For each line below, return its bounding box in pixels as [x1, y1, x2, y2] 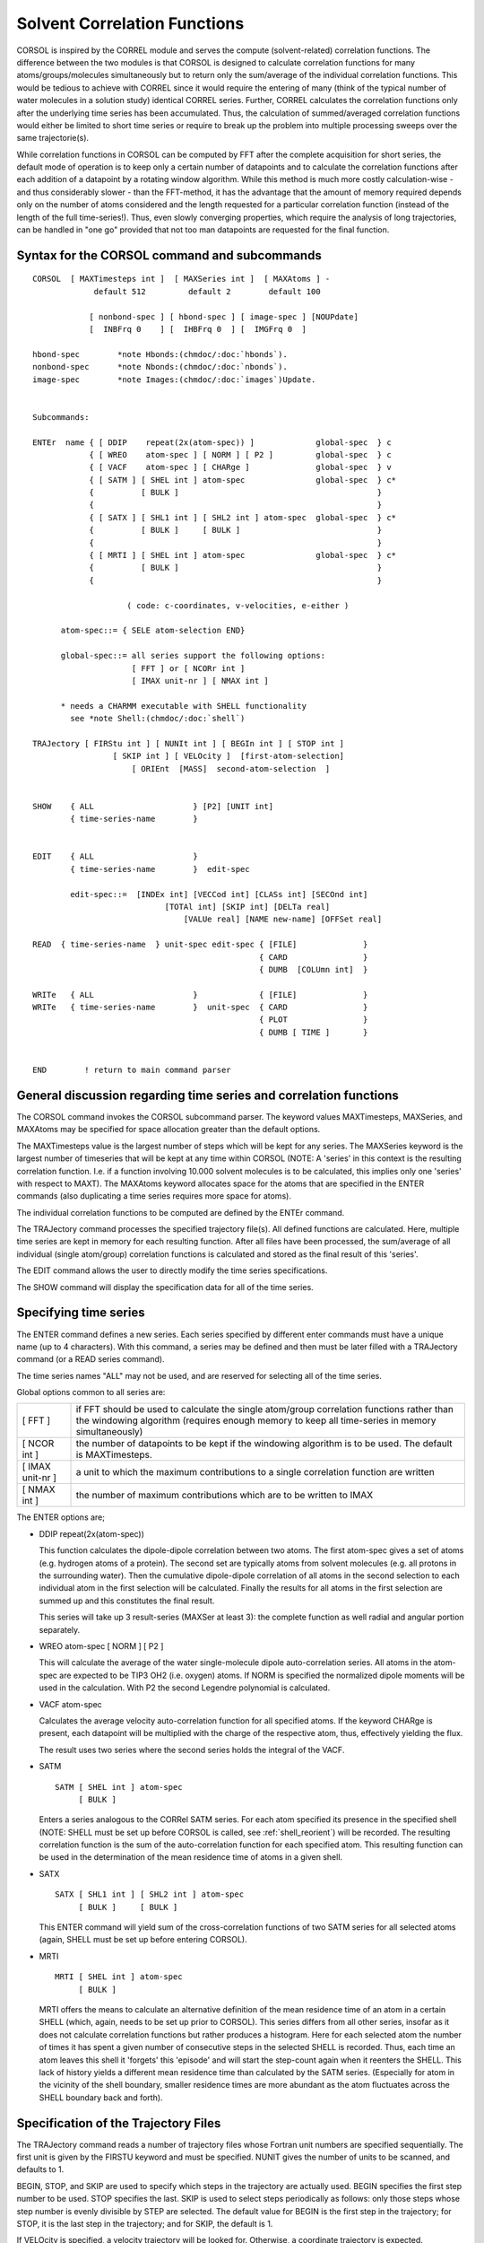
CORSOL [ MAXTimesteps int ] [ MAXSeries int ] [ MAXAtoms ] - [32, 274, 331, 284]
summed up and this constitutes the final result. [39, 1595, 215, 1606]
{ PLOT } [258, 1015, 368, 1025]
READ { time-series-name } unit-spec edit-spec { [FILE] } [32, 939, 368, 950]
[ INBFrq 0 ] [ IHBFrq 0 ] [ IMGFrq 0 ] [89, 324, 307, 334]
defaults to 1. [16, 2164, 65, 2175]
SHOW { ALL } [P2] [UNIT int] [32, 801, 273, 811]
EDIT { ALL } [32, 851, 199, 861]
